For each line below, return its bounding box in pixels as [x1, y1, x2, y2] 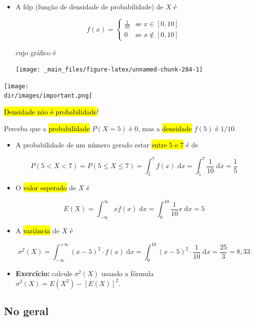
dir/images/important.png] [4, 92, 92, 100]
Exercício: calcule [15, 268, 73, 278]
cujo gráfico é [15, 47, 56, 57]
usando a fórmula [101, 268, 154, 278]
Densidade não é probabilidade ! [4, 107, 99, 117]
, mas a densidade [138, 123, 192, 133]
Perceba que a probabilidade [4, 123, 90, 133]
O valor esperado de [15, 182, 76, 193]
